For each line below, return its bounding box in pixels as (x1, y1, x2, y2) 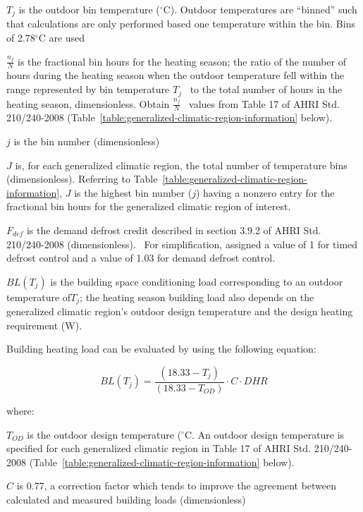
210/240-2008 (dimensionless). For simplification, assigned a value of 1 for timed (6, 236, 358, 251)
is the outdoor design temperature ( (27, 427, 182, 441)
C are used (38, 30, 85, 45)
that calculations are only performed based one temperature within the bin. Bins (6, 16, 355, 31)
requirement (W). (6, 317, 82, 332)
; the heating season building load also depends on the (80, 289, 314, 304)
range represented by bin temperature (6, 82, 170, 97)
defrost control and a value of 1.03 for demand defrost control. (6, 250, 276, 265)
